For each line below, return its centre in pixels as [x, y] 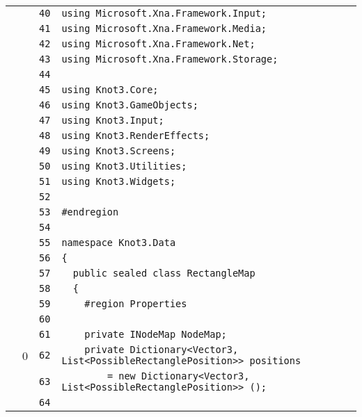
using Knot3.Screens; [119, 151]
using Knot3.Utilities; [124, 166]
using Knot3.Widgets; [119, 181]
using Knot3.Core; [110, 90]
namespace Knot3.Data [119, 243]
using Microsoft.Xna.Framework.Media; [164, 28]
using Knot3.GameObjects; [130, 105]
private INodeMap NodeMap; [156, 334]
